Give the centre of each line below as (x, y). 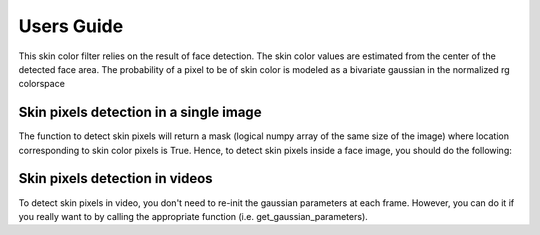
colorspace (41, 84)
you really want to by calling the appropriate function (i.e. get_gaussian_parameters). (193, 216)
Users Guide (71, 26)
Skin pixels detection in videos (116, 178)
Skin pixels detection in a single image (140, 112)
